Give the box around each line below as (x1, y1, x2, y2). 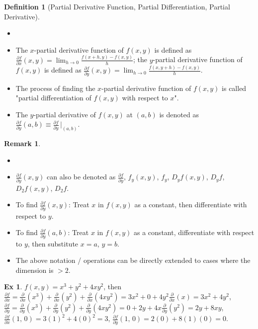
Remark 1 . (4, 138, 41, 149)
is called (222, 82, 247, 93)
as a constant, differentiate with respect (134, 227, 255, 238)
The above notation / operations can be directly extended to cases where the (15, 255, 251, 265)
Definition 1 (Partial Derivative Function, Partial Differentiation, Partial (4, 1, 230, 11)
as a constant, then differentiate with (134, 199, 247, 210)
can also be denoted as (47, 171, 116, 182)
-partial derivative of (33, 109, 96, 119)
